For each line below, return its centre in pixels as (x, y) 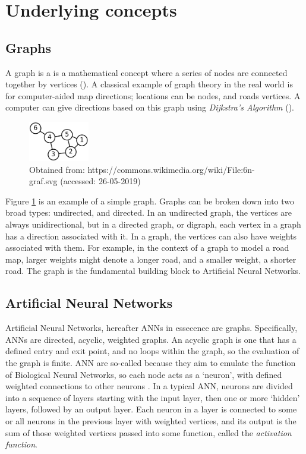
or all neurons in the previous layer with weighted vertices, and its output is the (151, 420)
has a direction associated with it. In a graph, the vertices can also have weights (151, 236)
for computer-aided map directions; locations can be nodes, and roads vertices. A (153, 95)
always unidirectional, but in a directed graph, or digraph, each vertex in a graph (153, 224)
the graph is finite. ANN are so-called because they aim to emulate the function (151, 362)
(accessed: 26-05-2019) (100, 181)
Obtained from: (57, 169)
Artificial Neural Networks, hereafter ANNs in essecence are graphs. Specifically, (152, 328)
